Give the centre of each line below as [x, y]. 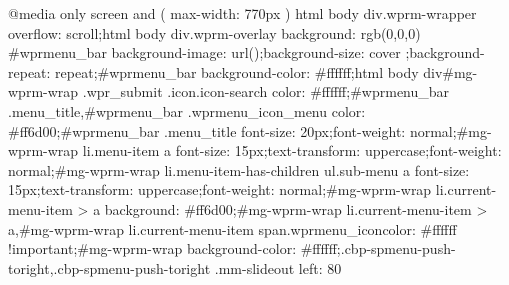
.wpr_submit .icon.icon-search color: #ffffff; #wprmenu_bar [266, 91]
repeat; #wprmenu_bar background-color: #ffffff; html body [237, 71]
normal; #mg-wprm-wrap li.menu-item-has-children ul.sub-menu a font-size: [239, 169]
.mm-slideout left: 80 [278, 267]
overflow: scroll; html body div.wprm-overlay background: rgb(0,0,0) [214, 32]
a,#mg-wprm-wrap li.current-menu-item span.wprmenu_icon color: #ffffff [232, 228]
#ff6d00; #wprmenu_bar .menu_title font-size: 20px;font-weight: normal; [232, 130]
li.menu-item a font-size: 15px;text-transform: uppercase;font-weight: [292, 150]
